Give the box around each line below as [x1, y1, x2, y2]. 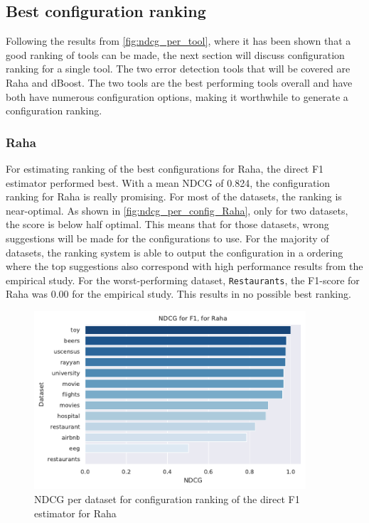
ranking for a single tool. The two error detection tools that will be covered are [6, 61, 351, 76]
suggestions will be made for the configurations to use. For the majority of [6, 230, 329, 245]
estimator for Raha [34, 505, 117, 520]
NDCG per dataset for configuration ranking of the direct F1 [34, 491, 300, 506]
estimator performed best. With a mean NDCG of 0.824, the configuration [6, 175, 331, 190]
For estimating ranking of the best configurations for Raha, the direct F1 [6, 161, 324, 176]
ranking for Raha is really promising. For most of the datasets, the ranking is [6, 189, 342, 204]
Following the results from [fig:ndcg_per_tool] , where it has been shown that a [6, 33, 351, 48]
